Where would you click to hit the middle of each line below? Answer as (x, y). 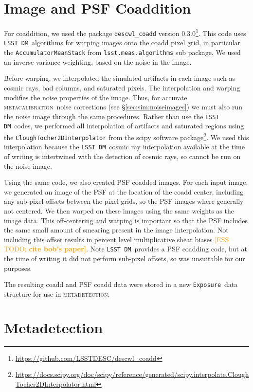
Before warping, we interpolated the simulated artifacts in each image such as (120, 78)
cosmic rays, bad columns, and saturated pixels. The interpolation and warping (122, 87)
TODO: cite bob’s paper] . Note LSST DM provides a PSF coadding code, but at (126, 249)
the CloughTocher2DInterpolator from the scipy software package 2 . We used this (126, 136)
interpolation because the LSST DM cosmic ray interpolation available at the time (124, 147)
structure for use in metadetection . (57, 294)
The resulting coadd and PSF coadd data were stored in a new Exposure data (121, 284)
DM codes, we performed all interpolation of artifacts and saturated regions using (124, 126)
